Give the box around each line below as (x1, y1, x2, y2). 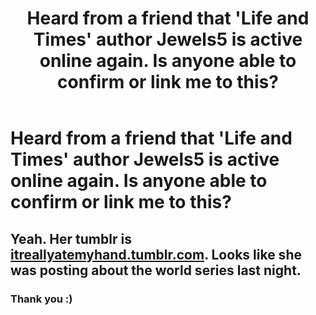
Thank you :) (10, 292, 73, 306)
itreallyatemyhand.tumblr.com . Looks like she (10, 246, 302, 263)
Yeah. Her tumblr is (10, 230, 132, 247)
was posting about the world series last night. (10, 262, 302, 279)
